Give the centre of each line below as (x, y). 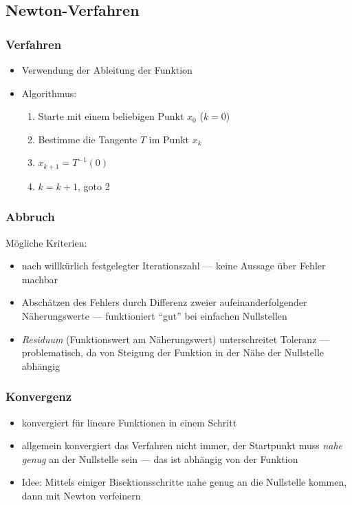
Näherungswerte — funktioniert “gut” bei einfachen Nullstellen (154, 316)
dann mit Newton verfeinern (81, 495)
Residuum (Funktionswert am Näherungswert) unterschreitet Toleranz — (176, 339)
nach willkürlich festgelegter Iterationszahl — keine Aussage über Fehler (174, 266)
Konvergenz (39, 396)
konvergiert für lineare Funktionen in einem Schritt (129, 422)
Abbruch (30, 217)
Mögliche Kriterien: (46, 242)
